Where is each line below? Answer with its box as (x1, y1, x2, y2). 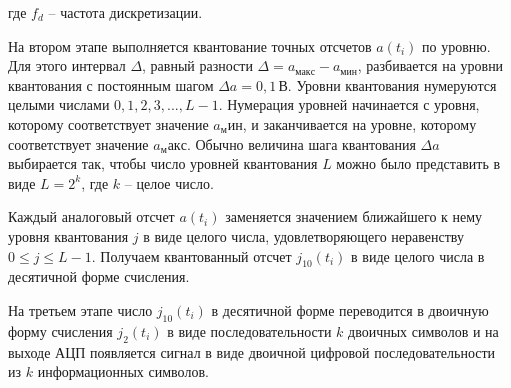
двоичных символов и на (348, 320, 499, 341)
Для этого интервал (8, 55, 126, 76)
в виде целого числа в (351, 245, 485, 266)
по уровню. (422, 35, 491, 56)
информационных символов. (37, 361, 209, 382)
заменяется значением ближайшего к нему (225, 206, 483, 227)
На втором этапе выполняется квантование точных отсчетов (8, 35, 372, 56)
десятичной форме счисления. (8, 266, 190, 287)
